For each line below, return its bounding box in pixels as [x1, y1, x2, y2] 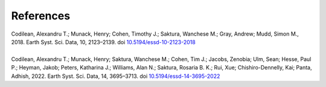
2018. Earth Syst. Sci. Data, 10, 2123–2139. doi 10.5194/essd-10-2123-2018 [11, 38, 196, 45]
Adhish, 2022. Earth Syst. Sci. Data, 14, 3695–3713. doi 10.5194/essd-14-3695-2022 [11, 72, 220, 80]
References [11, 9, 71, 22]
